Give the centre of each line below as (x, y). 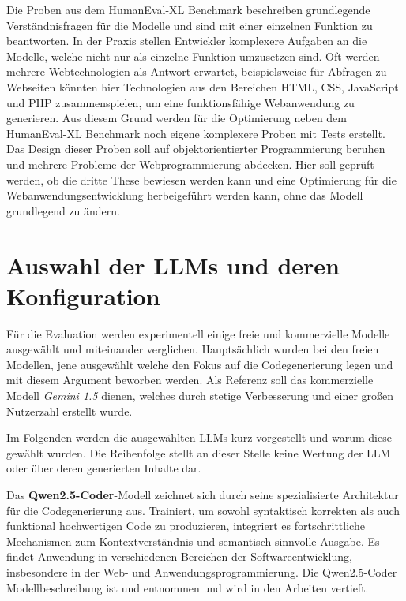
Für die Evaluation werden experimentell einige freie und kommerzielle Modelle (198, 333)
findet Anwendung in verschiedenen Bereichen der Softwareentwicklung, (179, 556)
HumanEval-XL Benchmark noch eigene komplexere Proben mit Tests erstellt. (196, 133)
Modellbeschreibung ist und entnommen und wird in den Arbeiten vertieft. (188, 587)
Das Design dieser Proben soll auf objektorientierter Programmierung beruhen (196, 149)
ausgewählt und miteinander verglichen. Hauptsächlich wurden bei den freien (193, 349)
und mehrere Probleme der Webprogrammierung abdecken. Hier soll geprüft (190, 164)
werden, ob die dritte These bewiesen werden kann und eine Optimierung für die (201, 179)
